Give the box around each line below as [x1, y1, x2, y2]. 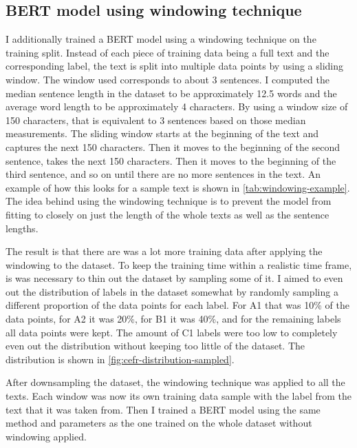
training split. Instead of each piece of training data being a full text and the [6, 45, 329, 59]
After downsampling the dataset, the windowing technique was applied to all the [6, 375, 345, 389]
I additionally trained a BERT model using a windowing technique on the [6, 32, 316, 46]
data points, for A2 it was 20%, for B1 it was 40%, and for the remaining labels [6, 312, 341, 326]
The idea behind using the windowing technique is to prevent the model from [6, 194, 332, 208]
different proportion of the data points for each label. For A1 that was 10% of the [6, 298, 349, 312]
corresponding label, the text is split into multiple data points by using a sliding [6, 59, 343, 73]
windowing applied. [6, 429, 87, 443]
